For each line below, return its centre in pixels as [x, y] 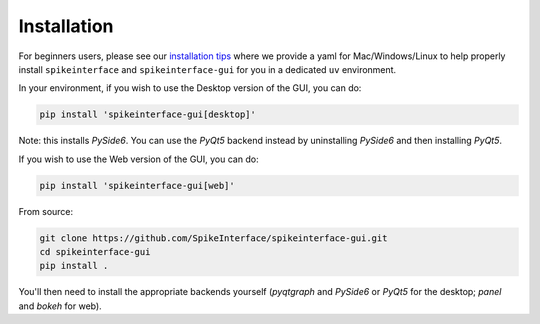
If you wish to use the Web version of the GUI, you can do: [138, 159]
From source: [46, 211]
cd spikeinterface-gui [95, 252]
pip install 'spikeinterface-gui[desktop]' [148, 114]
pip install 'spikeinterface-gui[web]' [137, 185]
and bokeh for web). [60, 306]
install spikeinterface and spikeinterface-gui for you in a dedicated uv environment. [207, 69]
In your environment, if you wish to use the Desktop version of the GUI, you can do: [190, 88]
